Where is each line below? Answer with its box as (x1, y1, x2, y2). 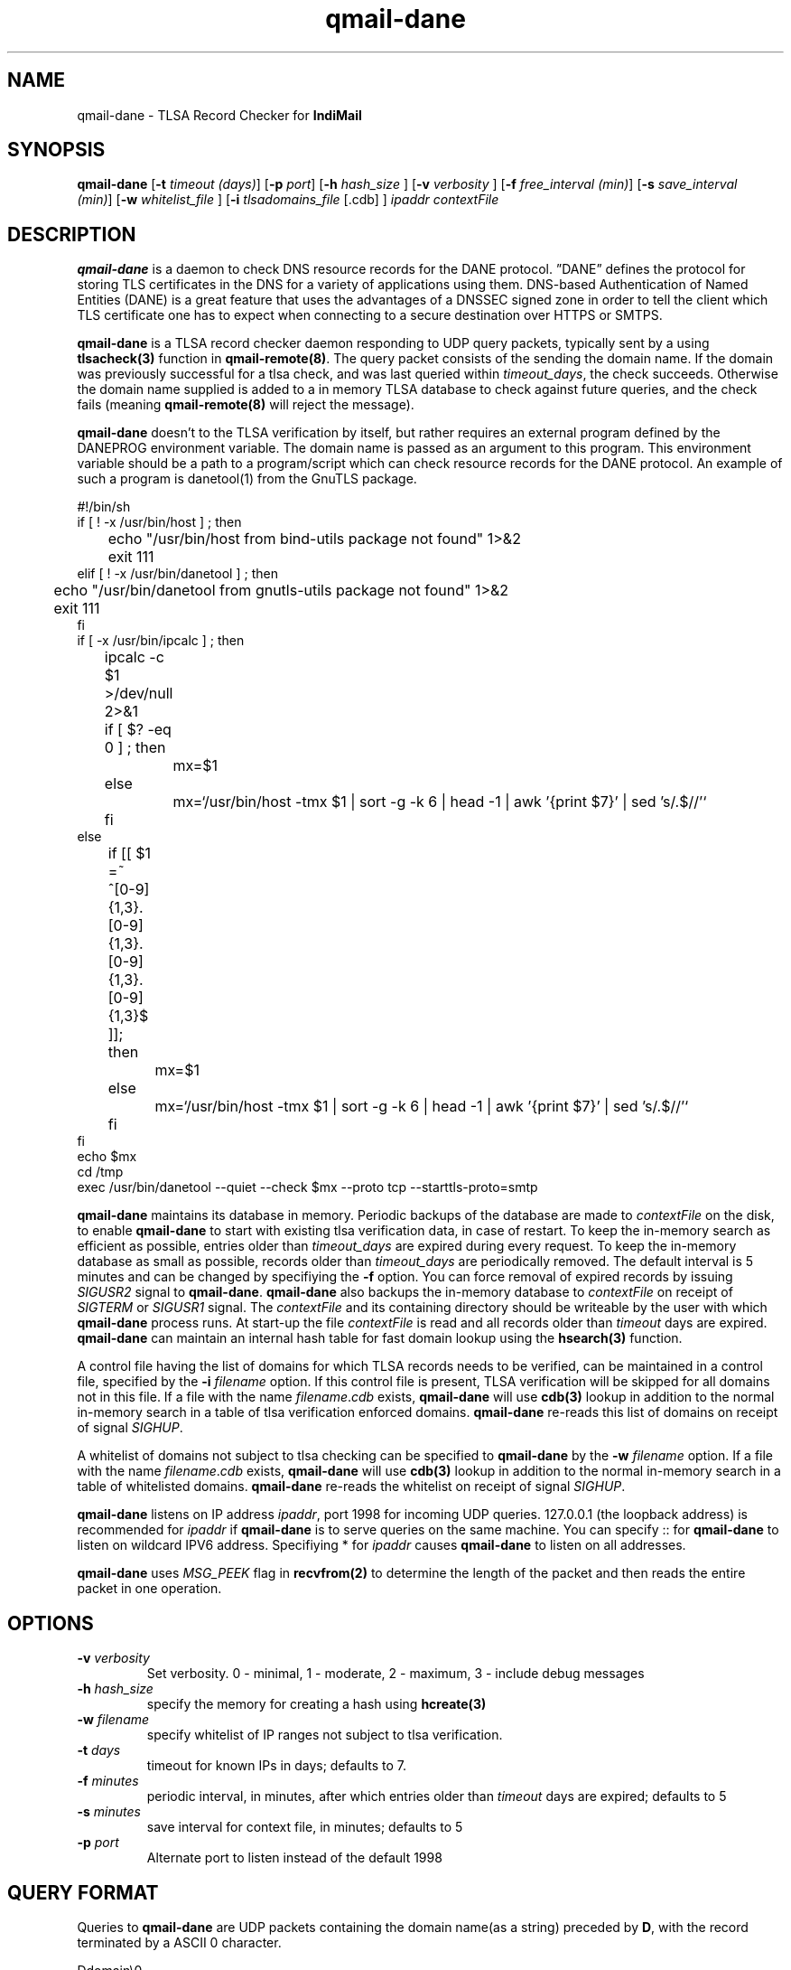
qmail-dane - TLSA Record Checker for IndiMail (77, 107, 362, 123)
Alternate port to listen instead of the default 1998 (146, 1850, 442, 1866)
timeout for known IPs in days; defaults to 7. (146, 1758, 406, 1774)
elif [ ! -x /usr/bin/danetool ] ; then (77, 566, 278, 582)
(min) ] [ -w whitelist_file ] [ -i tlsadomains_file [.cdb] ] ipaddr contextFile (77, 192, 499, 208)
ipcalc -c (104, 648, 164, 667)
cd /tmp (77, 1164, 124, 1180)
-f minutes (77, 1773, 139, 1789)
